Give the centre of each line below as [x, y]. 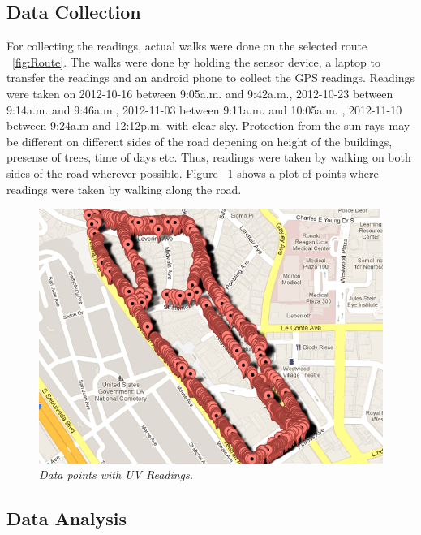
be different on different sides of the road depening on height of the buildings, [200, 141]
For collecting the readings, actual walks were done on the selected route [187, 46]
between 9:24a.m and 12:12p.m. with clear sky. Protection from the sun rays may [208, 125]
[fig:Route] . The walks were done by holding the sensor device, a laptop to [196, 61]
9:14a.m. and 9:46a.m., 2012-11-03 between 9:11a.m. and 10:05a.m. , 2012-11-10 [204, 109]
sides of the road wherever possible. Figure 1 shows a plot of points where [193, 173]
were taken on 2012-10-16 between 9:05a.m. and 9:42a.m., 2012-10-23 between [200, 93]
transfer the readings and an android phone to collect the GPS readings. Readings [211, 78]
